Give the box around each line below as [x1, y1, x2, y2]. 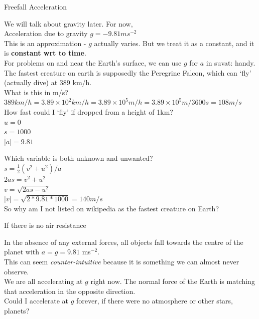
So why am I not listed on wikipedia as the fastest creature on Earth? [4, 203, 219, 213]
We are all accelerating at [4, 276, 83, 286]
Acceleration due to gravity [4, 28, 88, 39]
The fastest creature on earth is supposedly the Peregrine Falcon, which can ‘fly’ [4, 67, 251, 78]
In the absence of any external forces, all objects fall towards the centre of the [4, 236, 243, 247]
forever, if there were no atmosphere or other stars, [76, 295, 233, 306]
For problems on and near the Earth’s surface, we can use [4, 57, 182, 68]
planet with [4, 246, 40, 257]
